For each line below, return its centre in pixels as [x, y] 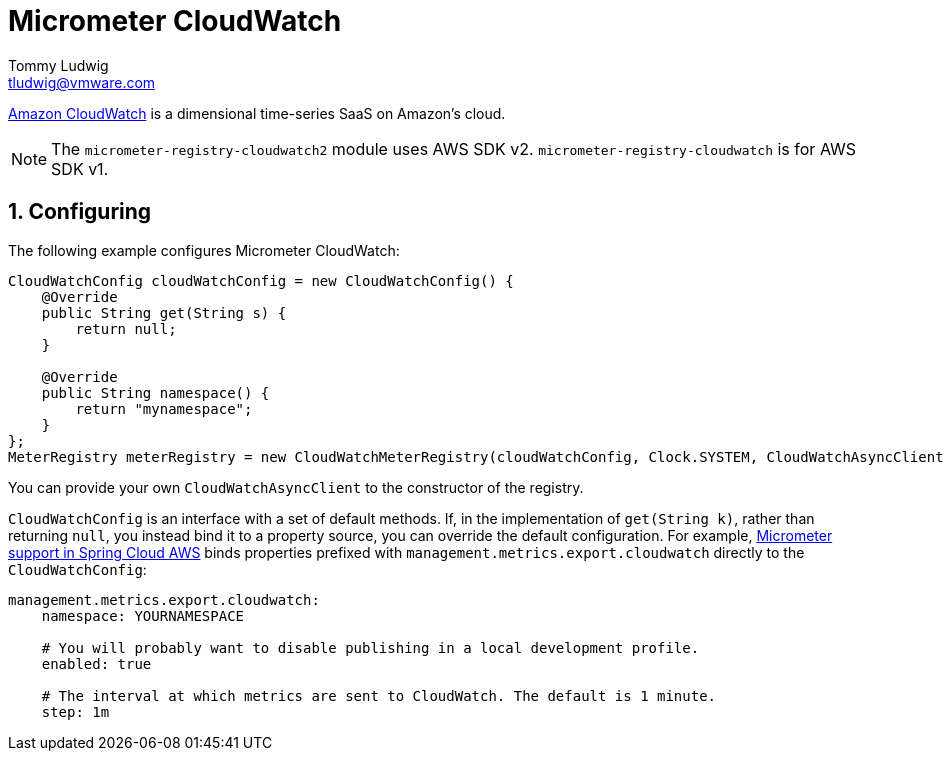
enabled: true [96, 663]
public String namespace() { [155, 392]
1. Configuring [80, 212]
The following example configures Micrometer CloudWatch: [204, 250]
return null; [126, 328]
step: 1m [75, 711]
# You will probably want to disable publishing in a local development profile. [370, 647]
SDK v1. [80, 168]
